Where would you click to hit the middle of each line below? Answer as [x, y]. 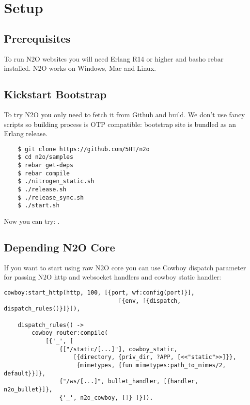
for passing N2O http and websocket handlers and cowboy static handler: [113, 277]
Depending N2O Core [60, 247]
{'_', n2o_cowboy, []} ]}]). [106, 397]
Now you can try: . [32, 221]
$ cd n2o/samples [46, 157]
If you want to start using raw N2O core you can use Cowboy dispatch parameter [125, 267]
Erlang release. [26, 133]
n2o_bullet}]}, [28, 389]
